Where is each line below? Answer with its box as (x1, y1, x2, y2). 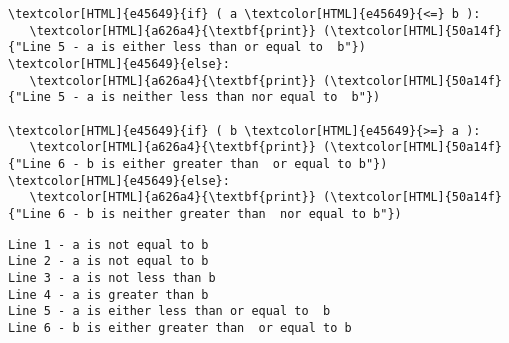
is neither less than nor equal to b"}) (101, 90, 381, 105)
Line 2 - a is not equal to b (8, 254, 209, 269)
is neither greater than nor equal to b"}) (101, 206, 402, 221)
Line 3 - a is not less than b (8, 270, 216, 285)
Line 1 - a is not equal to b (8, 237, 209, 252)
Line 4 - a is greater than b (8, 287, 209, 302)
